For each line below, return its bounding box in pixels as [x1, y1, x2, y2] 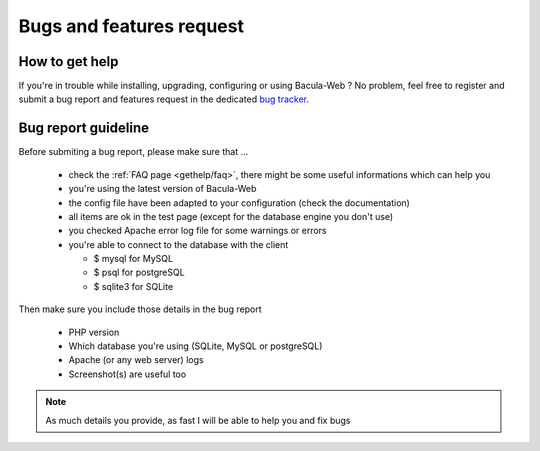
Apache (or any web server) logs [68, 354, 204, 366]
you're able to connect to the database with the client [68, 238, 289, 250]
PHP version [68, 326, 120, 338]
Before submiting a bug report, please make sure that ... [18, 146, 249, 158]
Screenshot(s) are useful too [68, 368, 187, 380]
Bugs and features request [18, 15, 245, 37]
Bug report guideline [18, 120, 150, 137]
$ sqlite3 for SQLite [93, 280, 174, 292]
